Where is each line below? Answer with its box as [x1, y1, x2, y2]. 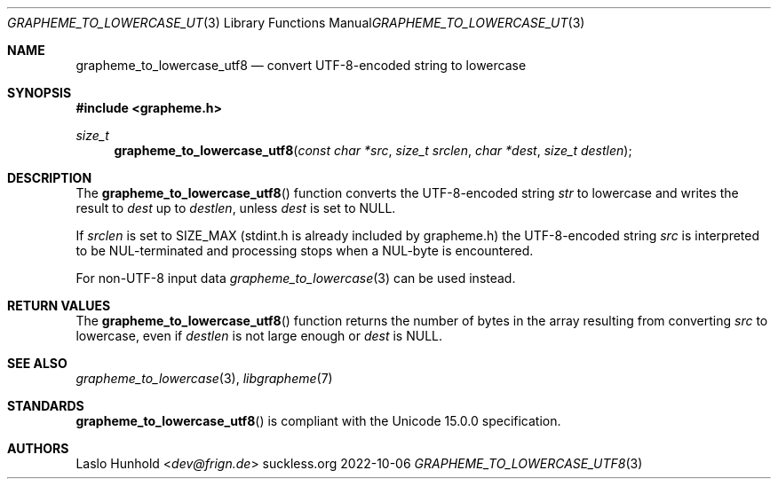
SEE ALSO [7, 356, 67, 371]
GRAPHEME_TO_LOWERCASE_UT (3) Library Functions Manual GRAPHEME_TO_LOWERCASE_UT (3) [7, 15, 585, 30]
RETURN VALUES [7, 298, 111, 313]
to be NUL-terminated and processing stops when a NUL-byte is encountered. [75, 243, 534, 258]
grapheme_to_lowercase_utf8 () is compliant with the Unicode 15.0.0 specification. [75, 413, 561, 428]
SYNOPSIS [7, 85, 72, 100]
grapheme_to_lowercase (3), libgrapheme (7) [75, 371, 333, 386]
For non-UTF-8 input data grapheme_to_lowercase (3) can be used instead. [75, 270, 516, 286]
